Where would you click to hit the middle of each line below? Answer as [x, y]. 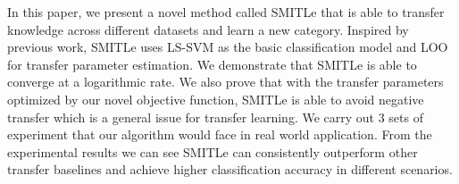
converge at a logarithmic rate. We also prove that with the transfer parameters [225, 82]
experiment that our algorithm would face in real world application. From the [220, 134]
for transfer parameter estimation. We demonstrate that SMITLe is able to [212, 64]
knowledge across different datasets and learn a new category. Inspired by [208, 29]
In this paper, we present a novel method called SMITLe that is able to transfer [226, 12]
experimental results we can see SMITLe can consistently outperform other [213, 151]
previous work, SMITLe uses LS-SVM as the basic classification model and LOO [228, 47]
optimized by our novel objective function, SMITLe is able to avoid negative [216, 99]
